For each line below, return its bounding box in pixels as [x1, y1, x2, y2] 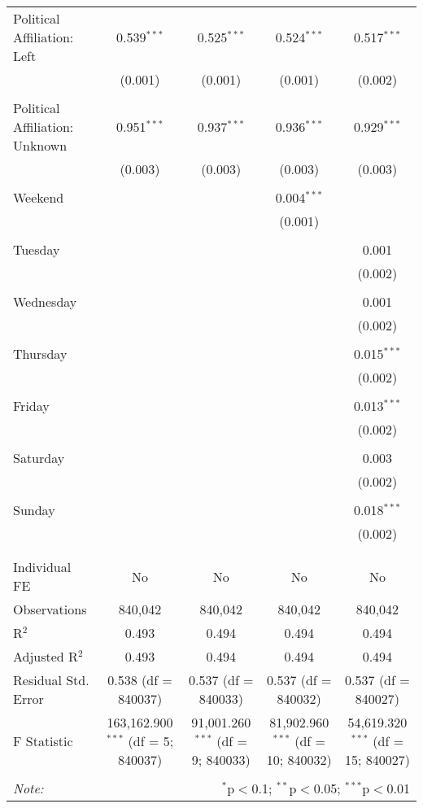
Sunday [13, 500, 55, 519]
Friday [13, 396, 50, 415]
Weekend [13, 188, 64, 207]
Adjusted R [13, 647, 78, 666]
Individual [13, 557, 72, 576]
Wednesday [13, 292, 77, 311]
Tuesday [13, 240, 60, 259]
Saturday [13, 448, 65, 467]
